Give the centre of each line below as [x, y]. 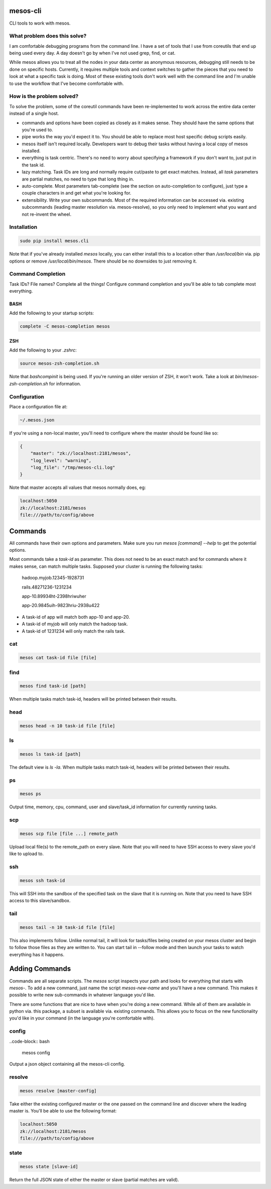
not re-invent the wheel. [47, 214]
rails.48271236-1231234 [47, 587]
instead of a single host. [34, 114]
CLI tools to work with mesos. [40, 23]
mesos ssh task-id [42, 880]
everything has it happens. [37, 954]
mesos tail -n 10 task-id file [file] [67, 927]
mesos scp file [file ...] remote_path [69, 834]
